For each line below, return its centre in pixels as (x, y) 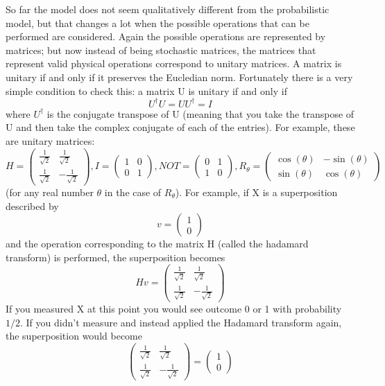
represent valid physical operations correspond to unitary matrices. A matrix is (174, 63)
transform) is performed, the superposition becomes (115, 257)
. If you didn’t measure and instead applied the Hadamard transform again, (181, 322)
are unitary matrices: (50, 140)
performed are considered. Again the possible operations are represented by (166, 36)
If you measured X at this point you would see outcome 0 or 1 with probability (174, 308)
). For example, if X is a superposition (256, 192)
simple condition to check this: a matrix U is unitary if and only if (146, 90)
